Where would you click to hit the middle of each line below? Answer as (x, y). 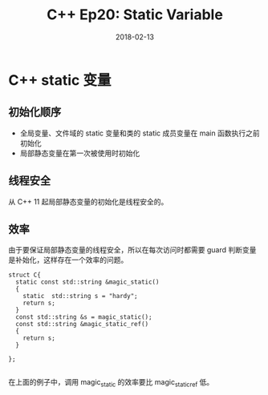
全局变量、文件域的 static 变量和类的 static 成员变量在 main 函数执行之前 (140, 133)
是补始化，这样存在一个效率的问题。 (68, 260)
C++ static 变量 (60, 80)
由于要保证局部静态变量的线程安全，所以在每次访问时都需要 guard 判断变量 (132, 250)
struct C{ (25, 275)
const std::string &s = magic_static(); (84, 317)
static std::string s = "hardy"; (80, 296)
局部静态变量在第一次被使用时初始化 (80, 153)
